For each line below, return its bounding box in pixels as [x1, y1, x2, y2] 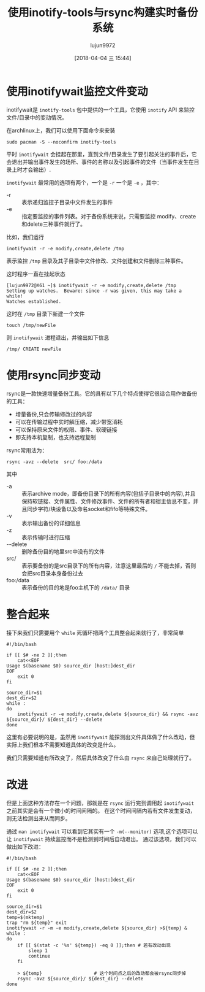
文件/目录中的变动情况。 [6, 113, 68, 121]
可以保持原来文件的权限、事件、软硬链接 [15, 426, 117, 433]
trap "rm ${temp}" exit [6, 920, 67, 926]
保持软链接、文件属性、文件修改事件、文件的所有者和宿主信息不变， [21, 498, 193, 505]
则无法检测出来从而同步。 [6, 814, 71, 822]
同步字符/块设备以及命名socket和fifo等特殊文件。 [26, 505, 151, 512]
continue [28, 953, 51, 959]
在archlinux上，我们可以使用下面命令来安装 [6, 126, 116, 134]
